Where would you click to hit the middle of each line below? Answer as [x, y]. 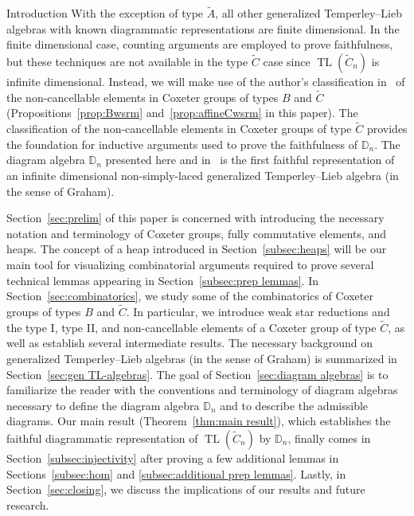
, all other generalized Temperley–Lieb [309, 13]
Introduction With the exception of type [105, 13]
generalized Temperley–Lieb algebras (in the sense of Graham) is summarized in [202, 358]
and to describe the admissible [294, 405]
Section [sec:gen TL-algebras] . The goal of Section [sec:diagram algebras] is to [197, 374]
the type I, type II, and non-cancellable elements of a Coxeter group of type [191, 327]
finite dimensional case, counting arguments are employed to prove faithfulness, [200, 44]
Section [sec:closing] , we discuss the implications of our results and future [186, 489]
